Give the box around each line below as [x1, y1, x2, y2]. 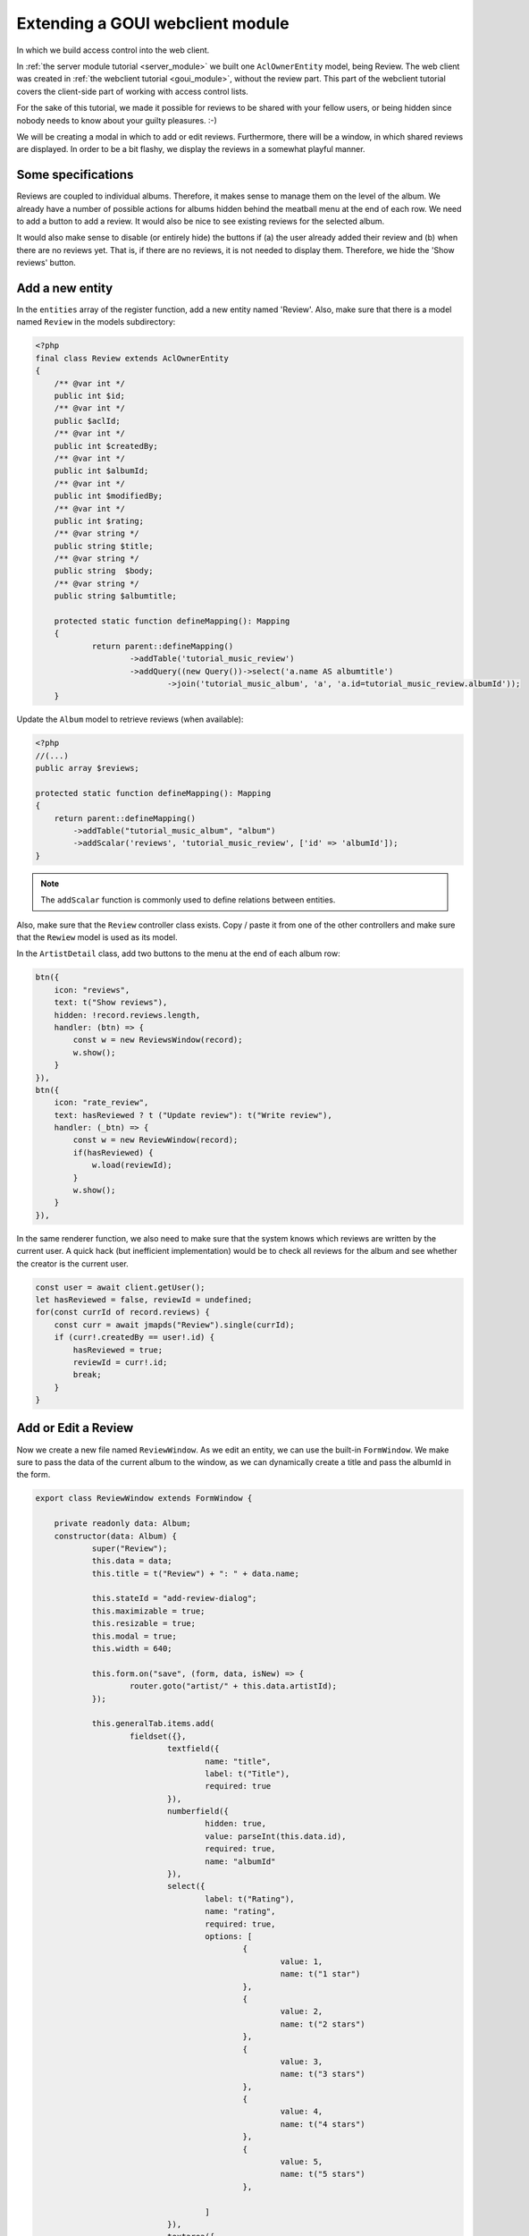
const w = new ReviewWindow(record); [72, 1135, 239, 1145]
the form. [16, 1469, 51, 1480]
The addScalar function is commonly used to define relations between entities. [40, 894, 336, 905]
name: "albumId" [205, 1856, 276, 1867]
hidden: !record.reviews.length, [54, 1010, 201, 1020]
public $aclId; [54, 416, 121, 426]
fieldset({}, [130, 1731, 187, 1741]
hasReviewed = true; [72, 1344, 164, 1355]
